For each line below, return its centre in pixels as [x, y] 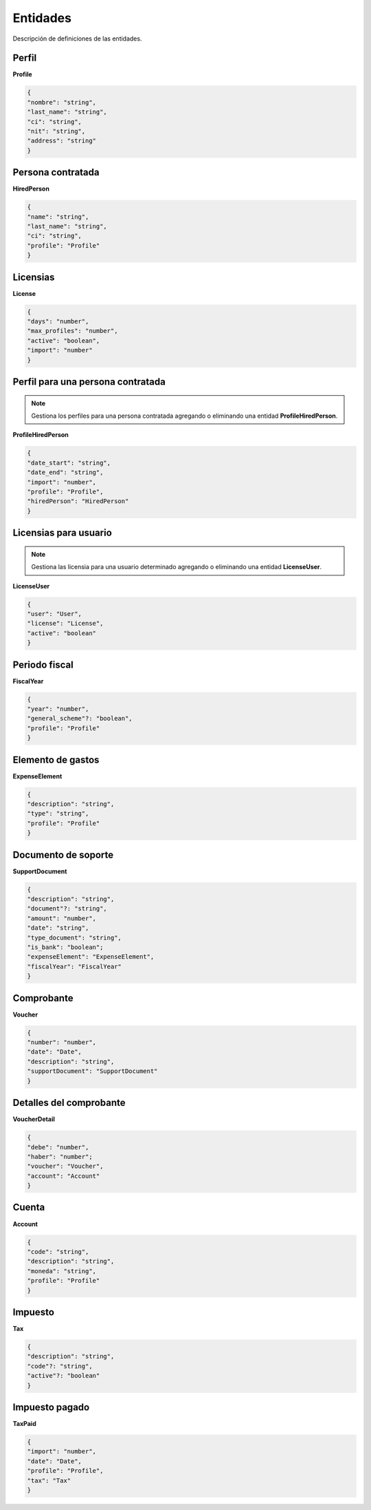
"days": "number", [58, 321]
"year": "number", [58, 709]
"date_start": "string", [69, 462]
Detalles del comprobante [69, 1103]
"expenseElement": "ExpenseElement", [91, 957]
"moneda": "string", [61, 1271]
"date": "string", [58, 928]
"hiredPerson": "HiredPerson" [78, 501]
